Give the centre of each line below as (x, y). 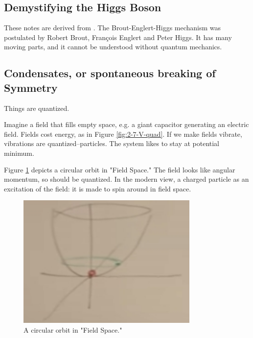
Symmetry (31, 87)
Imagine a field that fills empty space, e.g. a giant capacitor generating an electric (126, 124)
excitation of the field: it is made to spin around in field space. (98, 188)
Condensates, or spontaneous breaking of (110, 73)
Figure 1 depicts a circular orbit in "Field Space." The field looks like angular (120, 169)
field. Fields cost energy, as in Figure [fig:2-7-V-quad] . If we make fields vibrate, (123, 134)
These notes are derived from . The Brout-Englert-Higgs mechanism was (113, 28)
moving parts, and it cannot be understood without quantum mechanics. (113, 47)
